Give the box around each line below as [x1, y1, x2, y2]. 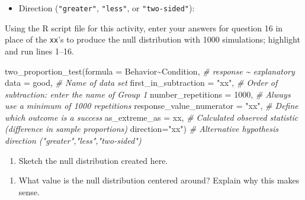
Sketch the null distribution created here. [18, 154, 168, 166]
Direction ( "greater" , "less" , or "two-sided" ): [18, 2, 195, 14]
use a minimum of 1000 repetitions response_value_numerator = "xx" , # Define [5, 99, 298, 112]
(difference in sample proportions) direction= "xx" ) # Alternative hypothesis [5, 122, 279, 135]
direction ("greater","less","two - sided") [5, 134, 142, 147]
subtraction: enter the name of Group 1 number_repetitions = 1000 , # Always [5, 88, 291, 100]
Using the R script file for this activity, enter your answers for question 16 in [5, 21, 283, 34]
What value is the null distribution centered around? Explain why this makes [18, 174, 300, 186]
